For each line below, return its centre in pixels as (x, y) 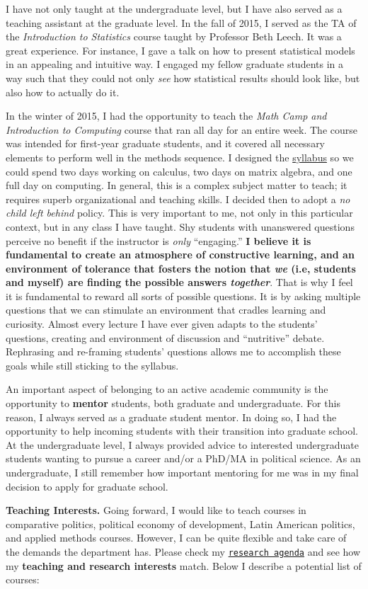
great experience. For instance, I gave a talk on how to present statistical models (180, 50)
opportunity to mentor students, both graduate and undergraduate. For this (173, 403)
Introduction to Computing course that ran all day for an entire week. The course (182, 129)
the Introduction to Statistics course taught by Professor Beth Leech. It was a (174, 36)
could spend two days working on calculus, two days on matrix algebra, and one (179, 171)
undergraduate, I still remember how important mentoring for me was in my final (182, 472)
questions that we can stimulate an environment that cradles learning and (166, 310)
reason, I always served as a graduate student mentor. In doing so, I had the (171, 417)
